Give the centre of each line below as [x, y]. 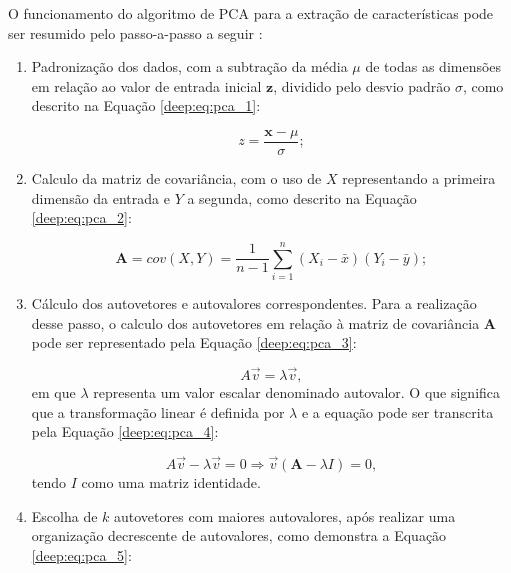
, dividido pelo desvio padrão [362, 85]
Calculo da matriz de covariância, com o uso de [176, 178]
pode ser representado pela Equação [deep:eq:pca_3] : [194, 342]
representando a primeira [419, 178]
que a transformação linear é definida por [158, 411]
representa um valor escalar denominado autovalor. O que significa [297, 391]
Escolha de [64, 515]
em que [53, 391]
